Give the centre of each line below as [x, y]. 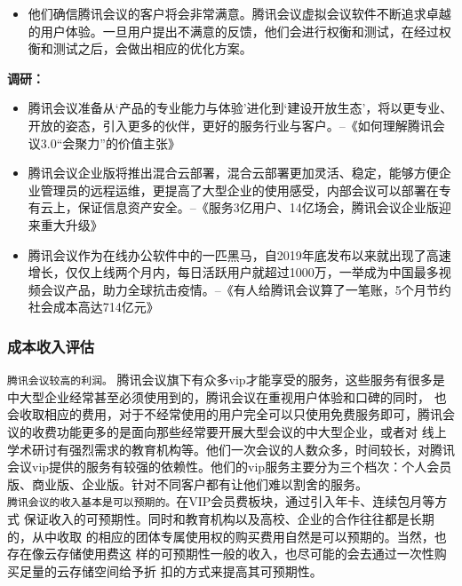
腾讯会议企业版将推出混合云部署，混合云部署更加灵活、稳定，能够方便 [233, 173]
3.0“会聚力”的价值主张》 [110, 143]
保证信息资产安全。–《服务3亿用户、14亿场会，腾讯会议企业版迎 [264, 207]
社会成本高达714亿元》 [93, 307]
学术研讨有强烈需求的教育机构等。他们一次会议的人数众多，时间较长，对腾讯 [231, 449]
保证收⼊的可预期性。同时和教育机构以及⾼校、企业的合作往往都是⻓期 [229, 519]
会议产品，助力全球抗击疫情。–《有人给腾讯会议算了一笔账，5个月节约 [246, 289]
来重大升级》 [65, 224]
